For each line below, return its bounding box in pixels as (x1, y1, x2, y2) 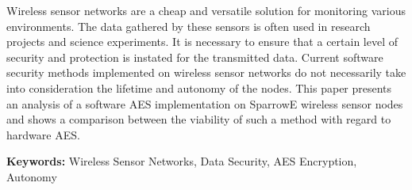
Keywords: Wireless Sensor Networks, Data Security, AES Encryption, (6, 153, 357, 169)
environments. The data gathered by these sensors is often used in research (6, 17, 371, 34)
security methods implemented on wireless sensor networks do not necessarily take (6, 64, 406, 81)
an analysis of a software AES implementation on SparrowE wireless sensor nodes (6, 95, 403, 112)
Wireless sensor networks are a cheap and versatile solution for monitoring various (6, 2, 406, 18)
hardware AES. (6, 126, 80, 142)
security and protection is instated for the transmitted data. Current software (6, 48, 383, 65)
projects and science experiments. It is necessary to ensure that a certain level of (6, 33, 398, 50)
